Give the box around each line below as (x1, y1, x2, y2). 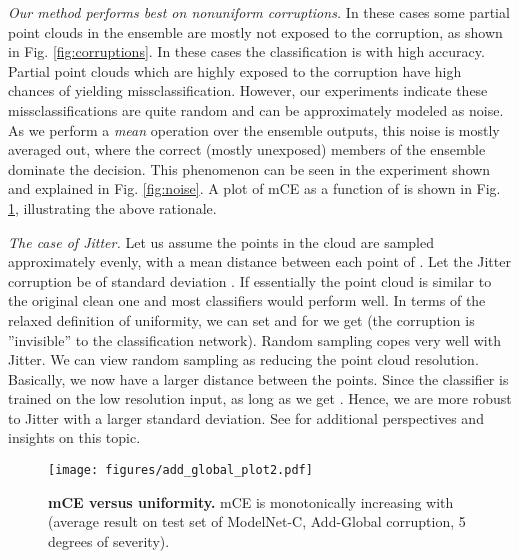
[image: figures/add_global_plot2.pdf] (48, 463, 313, 478)
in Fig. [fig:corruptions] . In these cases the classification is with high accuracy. (8, 41, 485, 62)
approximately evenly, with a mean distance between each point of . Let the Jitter (8, 251, 511, 272)
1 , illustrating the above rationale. (8, 197, 217, 218)
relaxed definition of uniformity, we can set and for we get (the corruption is (8, 309, 475, 330)
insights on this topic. (8, 427, 141, 448)
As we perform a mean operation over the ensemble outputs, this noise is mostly (8, 119, 500, 140)
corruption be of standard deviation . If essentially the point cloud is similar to (8, 270, 492, 291)
